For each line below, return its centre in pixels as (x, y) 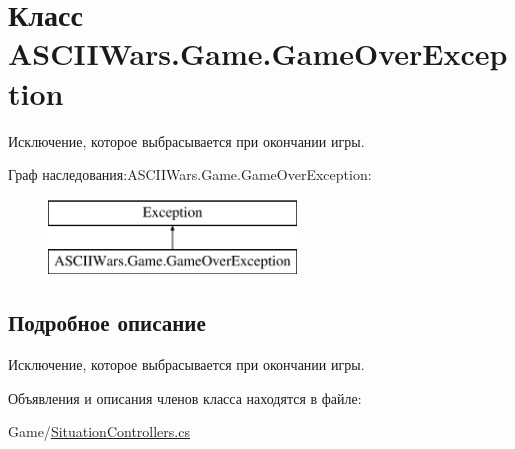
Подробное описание (107, 322)
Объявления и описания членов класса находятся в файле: (185, 397)
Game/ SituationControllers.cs (99, 431)
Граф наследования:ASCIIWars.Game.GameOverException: (190, 174)
